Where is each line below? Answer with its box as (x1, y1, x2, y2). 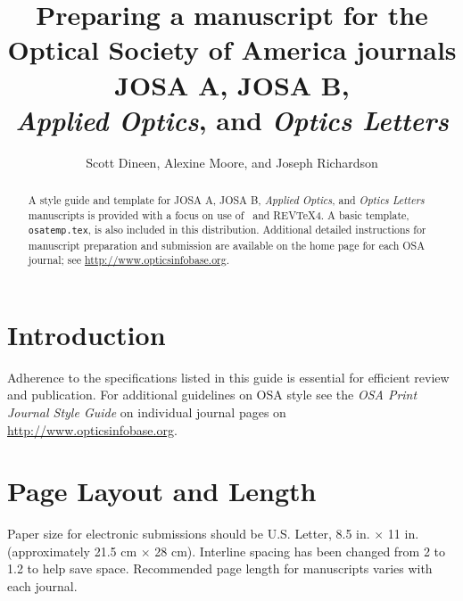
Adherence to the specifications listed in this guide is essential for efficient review (7, 367, 450, 386)
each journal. (7, 577, 78, 596)
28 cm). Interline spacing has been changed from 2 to (154, 541, 446, 560)
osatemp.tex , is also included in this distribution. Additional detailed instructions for (28, 222, 426, 237)
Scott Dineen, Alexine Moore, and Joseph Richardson (86, 152, 378, 171)
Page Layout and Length (7, 473, 317, 509)
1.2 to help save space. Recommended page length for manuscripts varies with (7, 559, 433, 578)
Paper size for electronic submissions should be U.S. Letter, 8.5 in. (7, 524, 370, 543)
